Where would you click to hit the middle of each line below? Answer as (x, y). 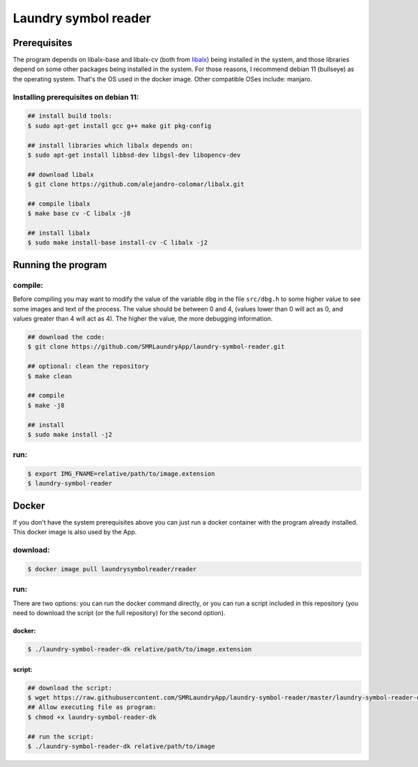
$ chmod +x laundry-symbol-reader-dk (92, 717)
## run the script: (61, 736)
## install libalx (59, 233)
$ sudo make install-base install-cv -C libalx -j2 (118, 243)
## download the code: (66, 337)
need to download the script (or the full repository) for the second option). (119, 612)
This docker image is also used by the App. (75, 532)
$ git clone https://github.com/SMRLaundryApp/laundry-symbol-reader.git (156, 347)
